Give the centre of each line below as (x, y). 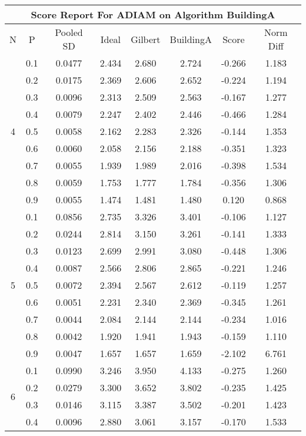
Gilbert (146, 39)
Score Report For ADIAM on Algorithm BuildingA (153, 14)
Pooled (69, 32)
